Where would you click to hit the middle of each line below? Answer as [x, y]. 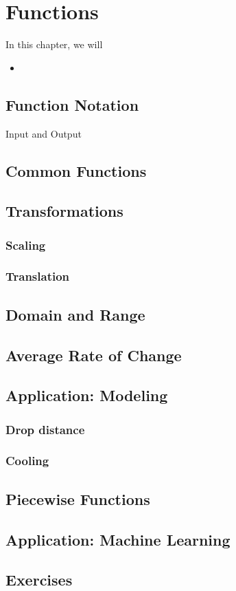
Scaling [26, 245]
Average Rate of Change [94, 355]
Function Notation [72, 104]
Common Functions [76, 170]
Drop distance [45, 429]
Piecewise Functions [78, 498]
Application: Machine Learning [118, 539]
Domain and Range [75, 314]
